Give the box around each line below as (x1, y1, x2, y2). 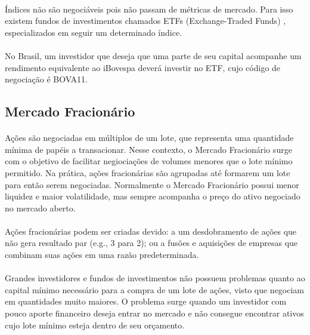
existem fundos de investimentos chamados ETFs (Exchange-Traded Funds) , (5, 14, 286, 27)
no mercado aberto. (5, 201, 76, 214)
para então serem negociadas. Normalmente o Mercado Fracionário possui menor (5, 178, 299, 190)
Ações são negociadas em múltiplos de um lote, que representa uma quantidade (5, 131, 294, 144)
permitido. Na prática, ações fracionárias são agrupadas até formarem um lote (5, 166, 290, 179)
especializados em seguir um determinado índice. (5, 26, 182, 38)
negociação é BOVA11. (5, 73, 88, 85)
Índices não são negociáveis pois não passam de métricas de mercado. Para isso (5, 2, 293, 15)
